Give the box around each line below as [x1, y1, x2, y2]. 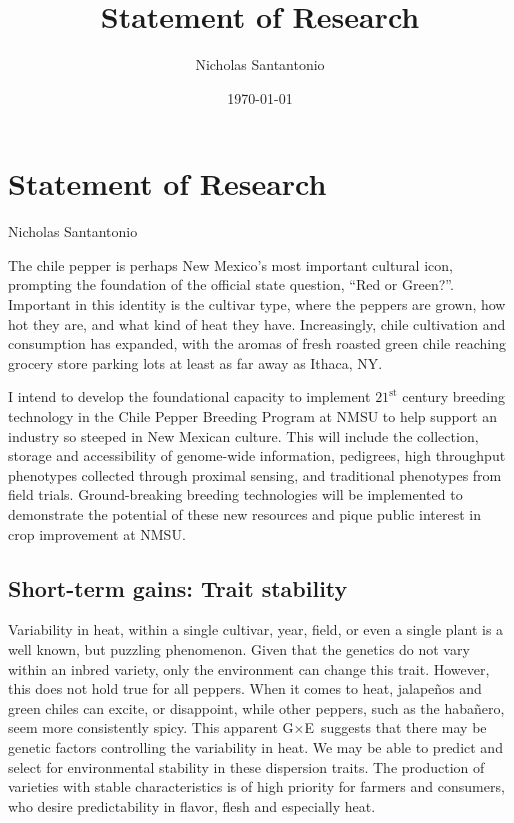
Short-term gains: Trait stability [8, 572, 348, 603]
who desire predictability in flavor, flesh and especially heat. [8, 795, 376, 816]
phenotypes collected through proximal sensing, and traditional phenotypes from [8, 464, 502, 485]
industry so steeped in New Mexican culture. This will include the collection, [8, 425, 479, 446]
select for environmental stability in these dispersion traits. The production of [8, 756, 485, 777]
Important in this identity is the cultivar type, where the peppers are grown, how [8, 294, 506, 315]
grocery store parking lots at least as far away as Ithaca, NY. [8, 352, 383, 373]
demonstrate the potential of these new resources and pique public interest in [8, 503, 482, 524]
